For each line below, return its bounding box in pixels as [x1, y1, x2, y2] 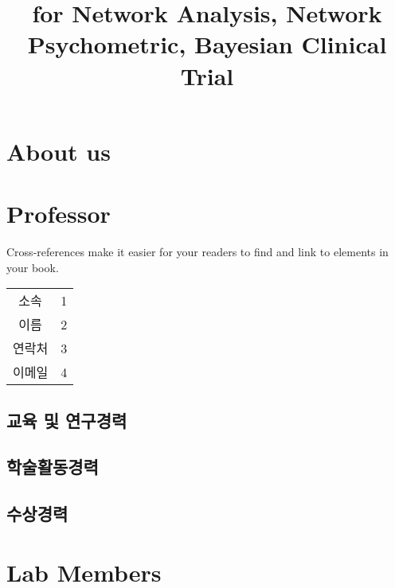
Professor [6, 197, 111, 230]
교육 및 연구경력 [6, 407, 127, 432]
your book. [6, 259, 59, 275]
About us [6, 134, 111, 167]
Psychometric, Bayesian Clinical [27, 28, 387, 60]
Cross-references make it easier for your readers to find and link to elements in [6, 243, 389, 260]
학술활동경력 [6, 454, 99, 479]
